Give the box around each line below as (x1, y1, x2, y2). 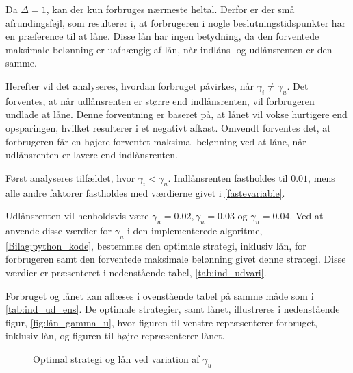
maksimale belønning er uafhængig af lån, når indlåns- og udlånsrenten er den (5, 42, 332, 56)
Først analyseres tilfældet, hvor (5, 170, 135, 184)
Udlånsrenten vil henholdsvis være (5, 208, 149, 223)
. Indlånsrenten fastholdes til (168, 170, 288, 184)
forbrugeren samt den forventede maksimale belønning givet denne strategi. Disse (5, 252, 346, 266)
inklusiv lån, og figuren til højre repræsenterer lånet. (5, 328, 225, 343)
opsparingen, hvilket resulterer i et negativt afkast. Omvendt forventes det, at (5, 120, 331, 134)
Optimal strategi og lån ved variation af (33, 351, 200, 365)
